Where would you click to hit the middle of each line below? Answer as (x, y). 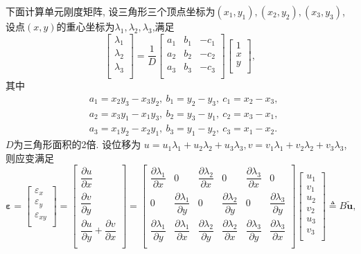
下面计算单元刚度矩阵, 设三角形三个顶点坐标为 (111, 11)
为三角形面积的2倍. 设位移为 (77, 144)
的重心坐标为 (86, 26)
